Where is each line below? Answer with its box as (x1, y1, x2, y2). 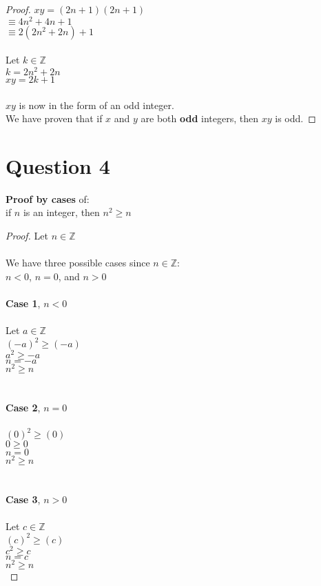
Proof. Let (6, 228, 48, 243)
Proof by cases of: (6, 191, 90, 206)
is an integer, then (23, 205, 100, 219)
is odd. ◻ (275, 111, 316, 126)
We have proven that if (6, 111, 103, 126)
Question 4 (6, 151, 110, 179)
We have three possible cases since (6, 255, 150, 270)
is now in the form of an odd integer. (19, 97, 174, 112)
